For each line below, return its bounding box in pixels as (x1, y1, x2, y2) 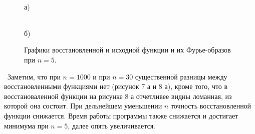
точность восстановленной (170, 100, 251, 111)
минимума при (4, 120, 49, 130)
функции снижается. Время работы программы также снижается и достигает (4, 110, 238, 120)
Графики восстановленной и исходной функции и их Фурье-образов (24, 44, 231, 55)
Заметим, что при (7, 71, 61, 81)
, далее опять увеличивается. (68, 120, 155, 130)
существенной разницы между (135, 71, 227, 81)
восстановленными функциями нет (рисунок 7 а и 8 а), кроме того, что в (4, 81, 228, 91)
